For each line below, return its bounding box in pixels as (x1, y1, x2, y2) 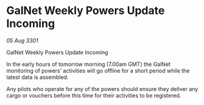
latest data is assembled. (6, 73, 69, 81)
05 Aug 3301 (6, 37, 38, 44)
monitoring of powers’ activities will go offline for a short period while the (6, 67, 190, 74)
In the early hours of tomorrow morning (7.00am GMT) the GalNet (6, 60, 171, 68)
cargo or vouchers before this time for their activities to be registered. (6, 92, 181, 99)
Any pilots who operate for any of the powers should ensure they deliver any (6, 85, 199, 92)
